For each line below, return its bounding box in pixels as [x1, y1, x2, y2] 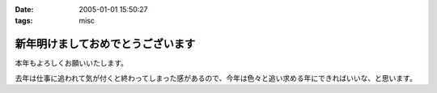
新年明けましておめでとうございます [15, 37, 196, 51]
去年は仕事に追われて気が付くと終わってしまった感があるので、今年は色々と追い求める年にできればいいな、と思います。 [15, 73, 417, 82]
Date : [15, 5, 34, 14]
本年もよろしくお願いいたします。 [15, 58, 129, 68]
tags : [15, 16, 33, 26]
